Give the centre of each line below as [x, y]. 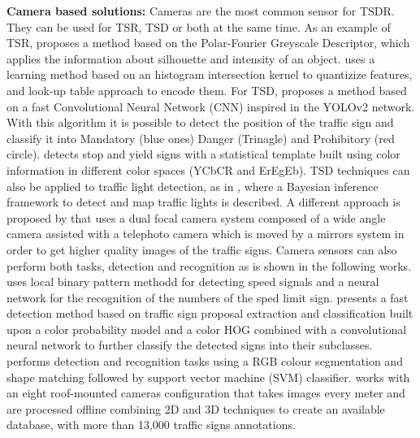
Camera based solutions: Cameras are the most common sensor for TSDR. [201, 11]
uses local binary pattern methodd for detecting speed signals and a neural [193, 282]
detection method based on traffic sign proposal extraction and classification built [210, 313]
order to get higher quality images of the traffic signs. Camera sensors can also [202, 249]
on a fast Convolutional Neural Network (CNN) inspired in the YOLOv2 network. [211, 106]
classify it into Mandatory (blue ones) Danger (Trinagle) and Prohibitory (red [201, 138]
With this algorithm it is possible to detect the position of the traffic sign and [200, 122]
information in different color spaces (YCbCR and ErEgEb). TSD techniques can [208, 169]
